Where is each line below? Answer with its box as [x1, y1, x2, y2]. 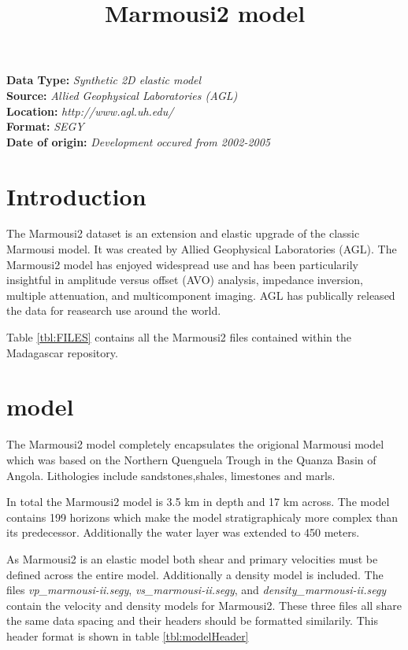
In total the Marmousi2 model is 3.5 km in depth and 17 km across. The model [6, 493, 390, 510]
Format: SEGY [6, 118, 84, 135]
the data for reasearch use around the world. [6, 302, 221, 319]
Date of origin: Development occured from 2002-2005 [6, 133, 271, 150]
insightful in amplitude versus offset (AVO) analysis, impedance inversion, [6, 271, 363, 288]
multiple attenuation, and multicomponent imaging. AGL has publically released [6, 286, 395, 303]
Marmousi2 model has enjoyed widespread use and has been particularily [6, 256, 359, 272]
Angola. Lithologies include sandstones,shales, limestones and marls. [6, 467, 336, 483]
